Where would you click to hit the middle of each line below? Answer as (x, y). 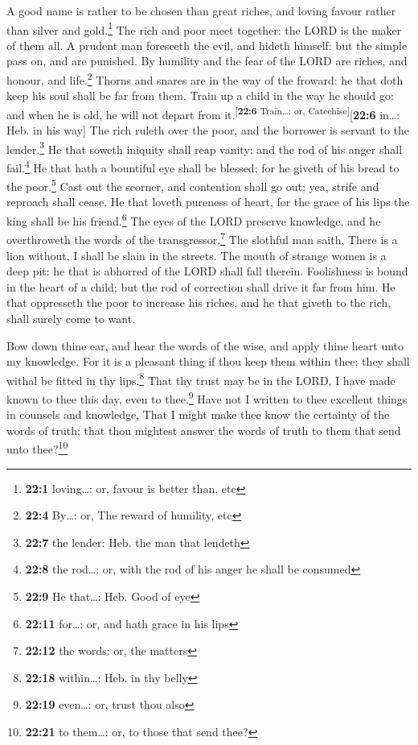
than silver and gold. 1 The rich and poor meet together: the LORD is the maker (204, 28)
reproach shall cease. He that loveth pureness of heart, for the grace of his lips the (208, 202)
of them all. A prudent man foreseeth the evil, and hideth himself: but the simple (207, 45)
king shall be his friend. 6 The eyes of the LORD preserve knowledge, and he (194, 219)
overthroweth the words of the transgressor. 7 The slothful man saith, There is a (202, 238)
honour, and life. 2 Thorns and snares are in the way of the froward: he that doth (205, 79)
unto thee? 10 (37, 448)
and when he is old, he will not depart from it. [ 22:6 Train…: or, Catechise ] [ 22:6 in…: (203, 113)
